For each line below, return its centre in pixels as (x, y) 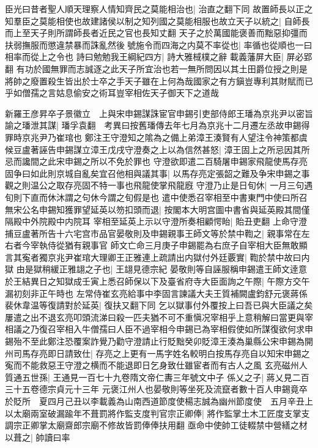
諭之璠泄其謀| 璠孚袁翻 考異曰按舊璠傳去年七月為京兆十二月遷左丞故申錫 (153, 125)
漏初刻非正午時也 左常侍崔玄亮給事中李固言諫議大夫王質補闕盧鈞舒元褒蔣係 (156, 293)
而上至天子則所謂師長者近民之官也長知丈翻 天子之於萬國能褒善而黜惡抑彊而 (156, 33)
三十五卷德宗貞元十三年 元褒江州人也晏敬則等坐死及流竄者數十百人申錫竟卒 (156, 389)
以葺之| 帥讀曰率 (38, 437)
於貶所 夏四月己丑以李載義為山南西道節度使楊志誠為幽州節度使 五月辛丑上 (159, 401)
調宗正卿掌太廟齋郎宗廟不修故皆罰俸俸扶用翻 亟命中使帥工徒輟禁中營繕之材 (156, 425)
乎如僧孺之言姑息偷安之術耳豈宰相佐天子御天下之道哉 (112, 93)
